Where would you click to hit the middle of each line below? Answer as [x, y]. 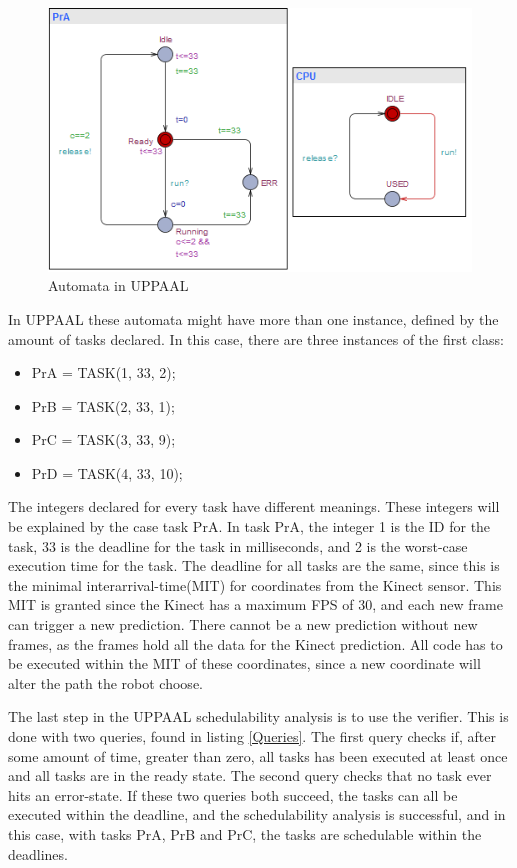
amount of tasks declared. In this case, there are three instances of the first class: [256, 338]
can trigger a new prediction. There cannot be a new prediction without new [243, 624]
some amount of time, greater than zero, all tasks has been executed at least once [258, 755]
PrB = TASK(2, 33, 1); [103, 405]
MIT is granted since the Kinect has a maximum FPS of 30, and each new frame [255, 604]
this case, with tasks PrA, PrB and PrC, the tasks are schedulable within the [245, 833]
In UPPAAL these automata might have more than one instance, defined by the [253, 318]
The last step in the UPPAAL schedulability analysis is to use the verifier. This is [258, 716]
